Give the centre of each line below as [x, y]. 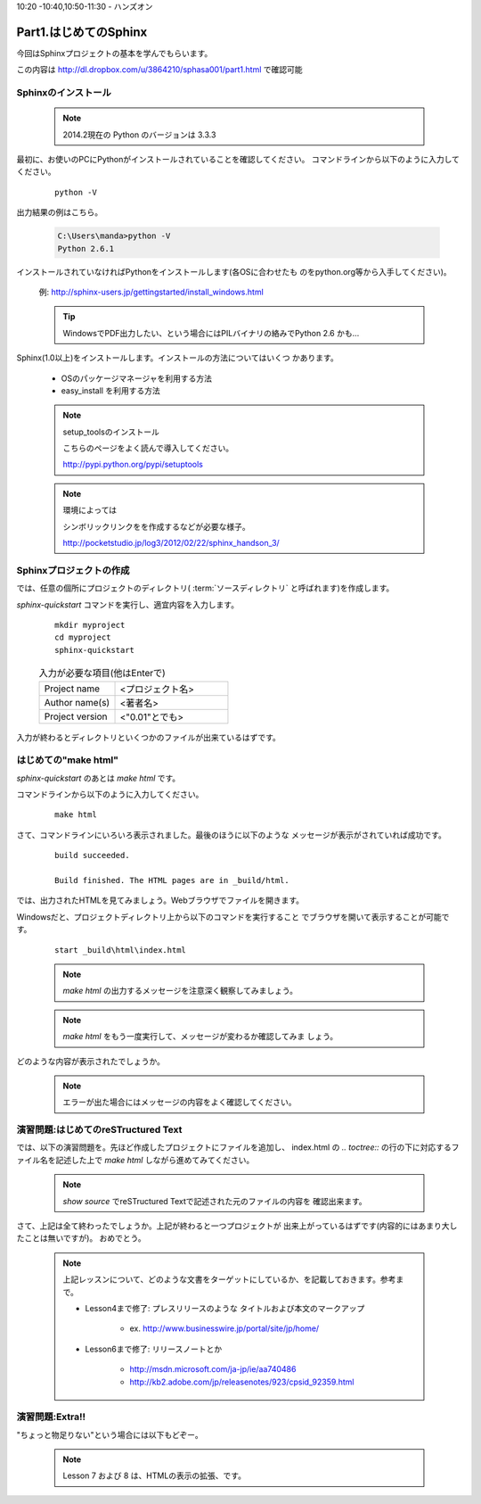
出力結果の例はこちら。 [59, 212]
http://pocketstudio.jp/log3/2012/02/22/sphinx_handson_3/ [171, 543]
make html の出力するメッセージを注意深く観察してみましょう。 [180, 991]
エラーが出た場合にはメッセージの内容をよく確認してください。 [179, 1103]
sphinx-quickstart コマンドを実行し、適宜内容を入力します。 [128, 604]
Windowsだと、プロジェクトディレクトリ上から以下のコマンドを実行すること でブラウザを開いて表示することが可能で [233, 917]
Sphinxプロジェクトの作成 [73, 570]
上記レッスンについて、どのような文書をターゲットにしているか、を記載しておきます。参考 [229, 1279]
